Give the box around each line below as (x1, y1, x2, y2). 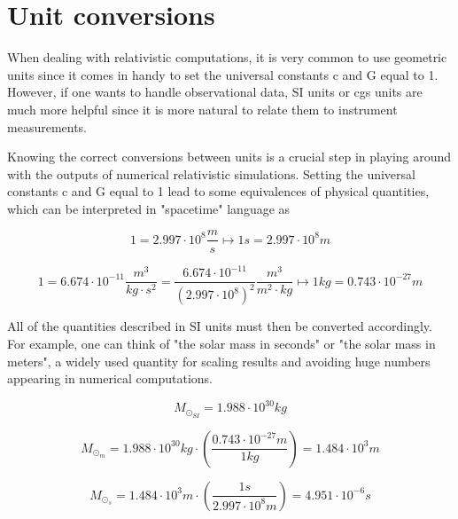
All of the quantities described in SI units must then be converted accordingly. (7, 317, 432, 335)
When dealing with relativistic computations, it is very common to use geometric (7, 48, 447, 67)
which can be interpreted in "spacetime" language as (7, 199, 291, 217)
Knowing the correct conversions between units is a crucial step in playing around (7, 147, 452, 166)
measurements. (7, 117, 88, 136)
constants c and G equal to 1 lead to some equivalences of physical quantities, (7, 182, 430, 201)
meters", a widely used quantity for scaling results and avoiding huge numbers (7, 351, 431, 370)
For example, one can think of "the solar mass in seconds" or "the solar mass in (7, 334, 436, 353)
